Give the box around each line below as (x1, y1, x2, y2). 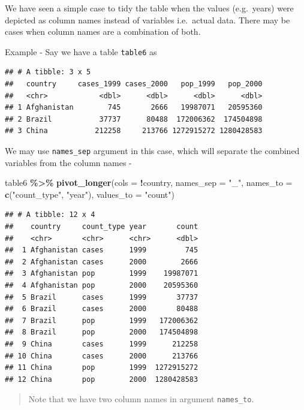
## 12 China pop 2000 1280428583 (5, 375, 198, 384)
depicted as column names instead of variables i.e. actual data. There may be (5, 13, 290, 26)
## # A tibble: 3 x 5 (5, 68, 91, 77)
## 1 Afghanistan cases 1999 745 (5, 246, 198, 255)
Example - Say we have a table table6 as (5, 45, 157, 58)
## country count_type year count (5, 222, 198, 231)
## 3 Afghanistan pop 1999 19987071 (5, 269, 198, 278)
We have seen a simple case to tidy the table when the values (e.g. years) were (5, 2, 294, 14)
